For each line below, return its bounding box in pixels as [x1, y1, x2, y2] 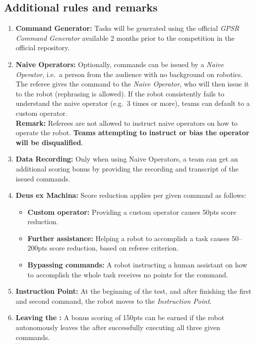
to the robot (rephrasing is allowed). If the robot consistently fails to [15, 88, 224, 98]
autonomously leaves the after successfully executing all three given [15, 322, 220, 333]
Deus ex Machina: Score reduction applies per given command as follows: [15, 190, 247, 200]
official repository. [15, 42, 70, 53]
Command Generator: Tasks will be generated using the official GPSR [15, 23, 240, 33]
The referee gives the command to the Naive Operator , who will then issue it [15, 79, 249, 89]
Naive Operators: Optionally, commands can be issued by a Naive [15, 59, 224, 69]
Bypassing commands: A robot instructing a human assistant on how [27, 259, 248, 270]
